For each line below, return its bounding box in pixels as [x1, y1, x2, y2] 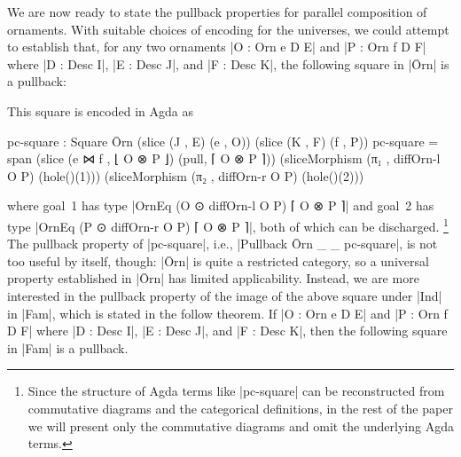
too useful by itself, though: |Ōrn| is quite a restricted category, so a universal [7, 251, 429, 270]
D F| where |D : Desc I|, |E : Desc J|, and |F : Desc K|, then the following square [7, 321, 448, 340]
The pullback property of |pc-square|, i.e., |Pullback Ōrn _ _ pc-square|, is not [7, 234, 438, 253]
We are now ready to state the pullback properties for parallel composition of [7, 3, 427, 20]
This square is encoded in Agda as [7, 101, 193, 120]
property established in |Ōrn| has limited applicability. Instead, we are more [7, 269, 419, 288]
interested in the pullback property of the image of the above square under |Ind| [7, 286, 442, 304]
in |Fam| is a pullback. [7, 338, 129, 357]
